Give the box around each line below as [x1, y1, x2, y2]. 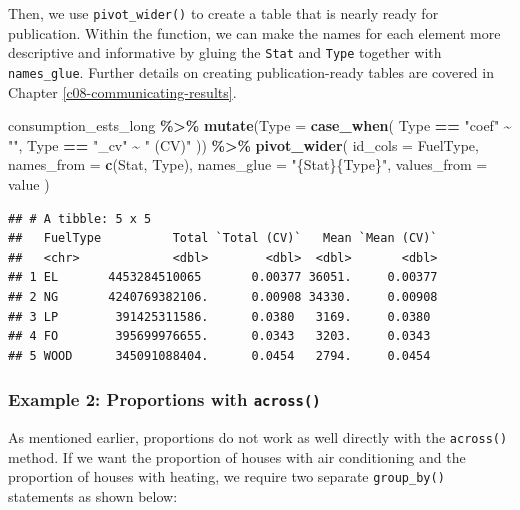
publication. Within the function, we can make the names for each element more [8, 22, 501, 43]
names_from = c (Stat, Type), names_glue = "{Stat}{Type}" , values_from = [8, 154, 488, 175]
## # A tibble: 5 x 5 [8, 211, 152, 226]
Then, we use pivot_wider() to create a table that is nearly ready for [8, 3, 439, 23]
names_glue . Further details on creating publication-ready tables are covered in [8, 61, 494, 82]
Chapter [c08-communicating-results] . [8, 81, 237, 102]
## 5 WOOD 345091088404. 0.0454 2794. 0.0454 [8, 348, 431, 363]
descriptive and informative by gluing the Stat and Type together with [8, 42, 442, 63]
